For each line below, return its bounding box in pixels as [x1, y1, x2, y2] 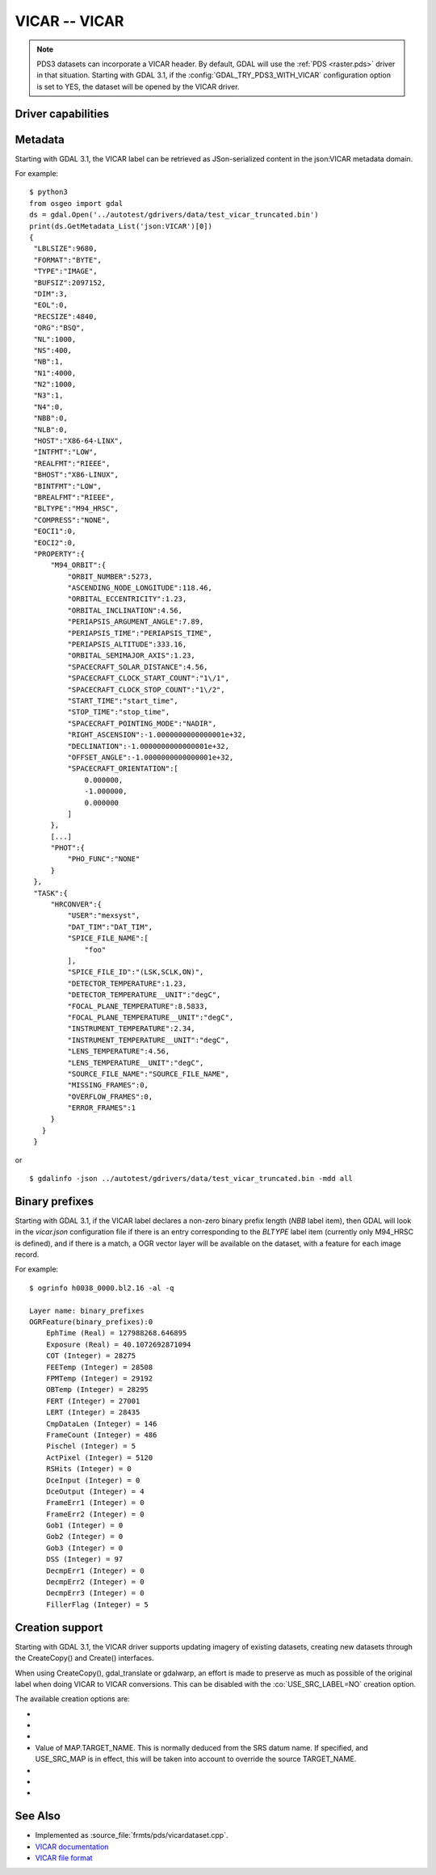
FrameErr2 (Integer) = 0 [45, 1509, 145, 1519]
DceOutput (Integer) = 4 [45, 1486, 145, 1496]
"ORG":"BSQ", [33, 323, 85, 333]
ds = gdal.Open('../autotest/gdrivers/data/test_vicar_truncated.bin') [29, 210, 319, 220]
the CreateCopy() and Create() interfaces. [15, 1653, 154, 1663]
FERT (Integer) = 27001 [45, 1396, 140, 1406]
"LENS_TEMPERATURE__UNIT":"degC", [67, 1058, 204, 1067]
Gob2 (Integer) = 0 [45, 1532, 124, 1541]
